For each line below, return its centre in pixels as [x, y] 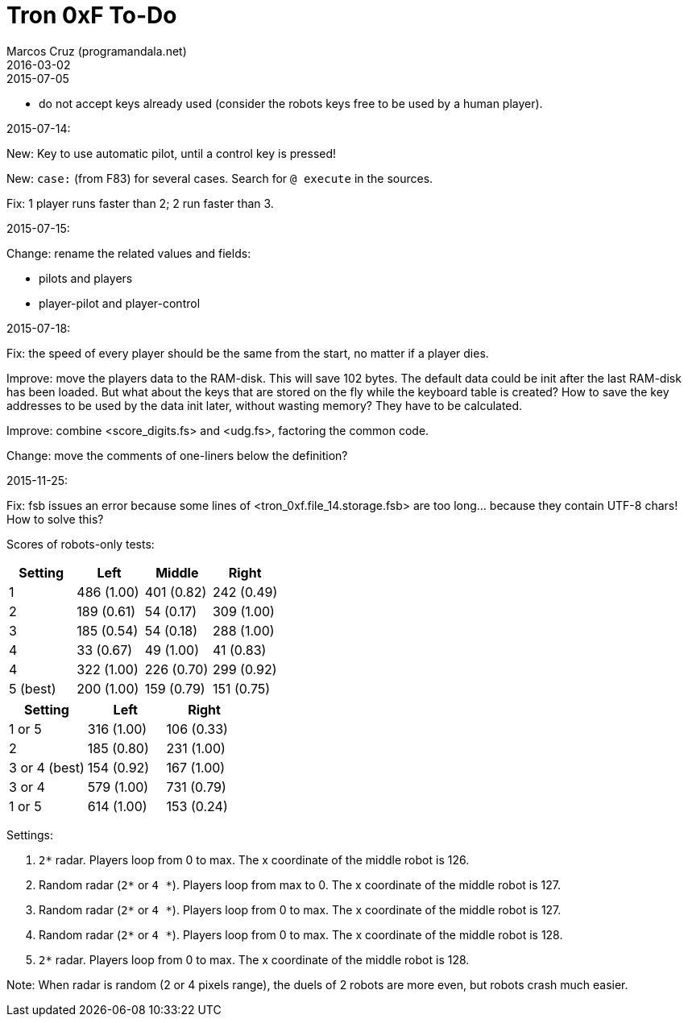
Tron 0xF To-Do [92, 15]
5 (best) [33, 688]
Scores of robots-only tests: [81, 544]
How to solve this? [55, 519]
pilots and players [86, 278]
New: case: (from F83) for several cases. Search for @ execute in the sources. [220, 178]
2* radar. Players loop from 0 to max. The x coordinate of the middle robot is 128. [254, 959]
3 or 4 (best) [47, 767]
